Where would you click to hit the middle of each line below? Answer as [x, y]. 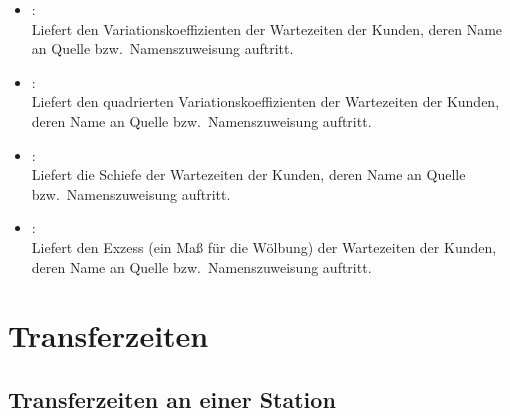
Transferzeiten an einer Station [172, 398]
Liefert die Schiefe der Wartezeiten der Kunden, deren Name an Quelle [248, 174]
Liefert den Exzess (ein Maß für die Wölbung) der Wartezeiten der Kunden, [264, 246]
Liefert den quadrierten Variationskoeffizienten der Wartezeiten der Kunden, [265, 101]
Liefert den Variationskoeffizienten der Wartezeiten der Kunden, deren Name [267, 28]
